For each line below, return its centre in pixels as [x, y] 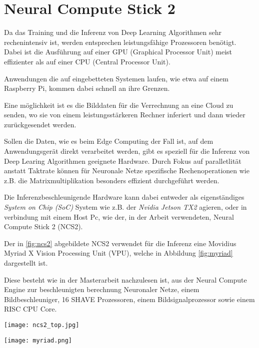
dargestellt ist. [26, 263]
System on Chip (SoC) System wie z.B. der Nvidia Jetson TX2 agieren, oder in [125, 207]
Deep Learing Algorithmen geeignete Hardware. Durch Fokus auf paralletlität [123, 161]
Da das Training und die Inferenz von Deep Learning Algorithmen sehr [113, 32]
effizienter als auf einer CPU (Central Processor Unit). [87, 61]
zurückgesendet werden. [40, 124]
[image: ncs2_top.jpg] [42, 325]
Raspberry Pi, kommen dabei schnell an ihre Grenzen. [87, 88]
